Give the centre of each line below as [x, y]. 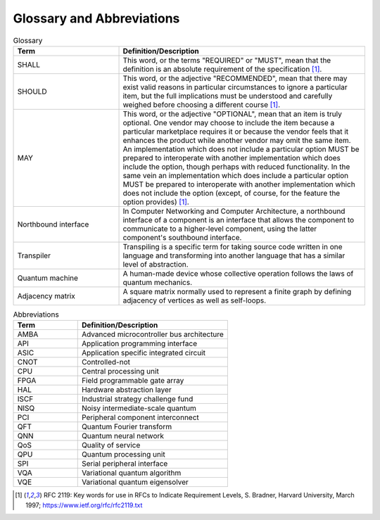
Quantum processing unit [123, 455]
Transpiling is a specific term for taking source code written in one [233, 246]
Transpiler [34, 255]
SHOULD [32, 91]
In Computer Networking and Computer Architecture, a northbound [234, 211]
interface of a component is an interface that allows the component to [239, 220]
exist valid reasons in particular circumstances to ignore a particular [235, 87]
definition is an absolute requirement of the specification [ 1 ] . [222, 69]
